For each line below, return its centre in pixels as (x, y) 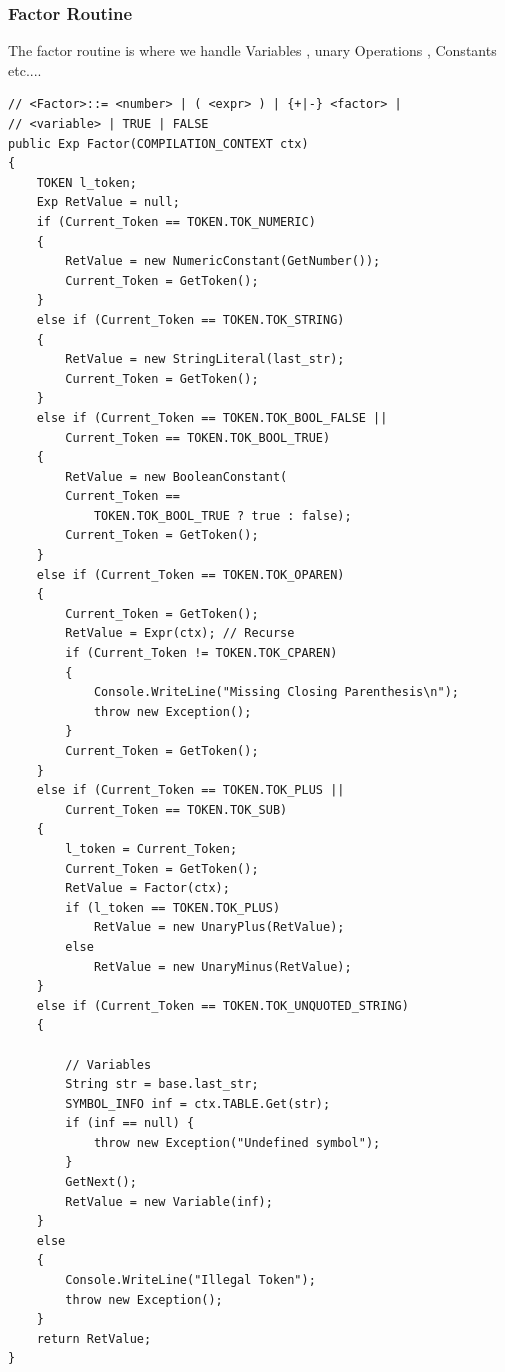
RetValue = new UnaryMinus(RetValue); (222, 966)
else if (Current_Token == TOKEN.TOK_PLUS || (190, 790)
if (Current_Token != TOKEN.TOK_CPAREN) (201, 653)
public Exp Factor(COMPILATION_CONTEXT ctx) (158, 143)
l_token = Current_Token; (151, 848)
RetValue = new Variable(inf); (169, 1201)
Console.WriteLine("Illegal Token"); (190, 1280)
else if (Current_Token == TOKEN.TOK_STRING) (190, 319)
